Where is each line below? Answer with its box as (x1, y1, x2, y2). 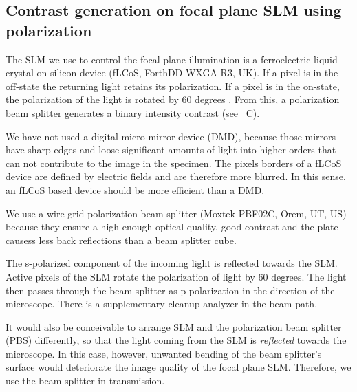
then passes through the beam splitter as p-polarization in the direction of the (6, 283, 335, 297)
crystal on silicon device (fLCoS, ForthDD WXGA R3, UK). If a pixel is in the (6, 65, 338, 80)
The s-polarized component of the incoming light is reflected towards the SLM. (6, 256, 338, 270)
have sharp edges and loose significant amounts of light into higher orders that (6, 142, 336, 157)
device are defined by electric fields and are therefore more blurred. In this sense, (6, 169, 346, 184)
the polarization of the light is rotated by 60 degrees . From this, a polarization (6, 92, 340, 107)
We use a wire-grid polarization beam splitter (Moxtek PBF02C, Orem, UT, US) (6, 206, 347, 220)
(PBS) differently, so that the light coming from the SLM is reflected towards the (6, 333, 347, 347)
